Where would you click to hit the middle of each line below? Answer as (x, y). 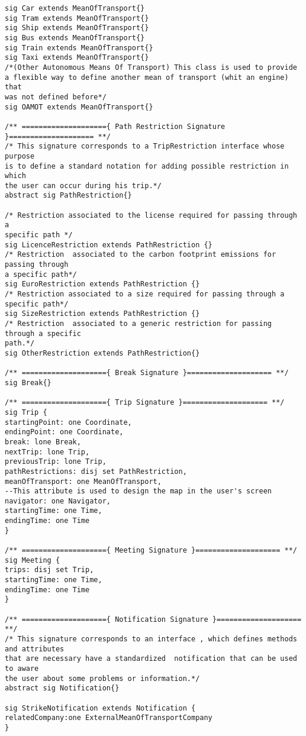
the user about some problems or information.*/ (102, 678)
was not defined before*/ (56, 97)
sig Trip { (26, 412)
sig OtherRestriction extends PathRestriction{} (102, 353)
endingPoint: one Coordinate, (64, 432)
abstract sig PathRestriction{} (68, 196)
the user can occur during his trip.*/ (83, 185)
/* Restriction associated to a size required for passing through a (145, 294)
